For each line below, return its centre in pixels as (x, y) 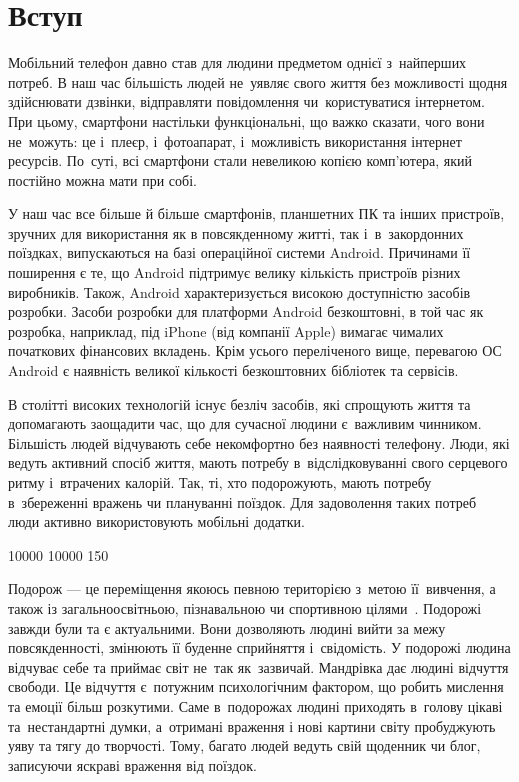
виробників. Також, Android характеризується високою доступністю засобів (239, 291)
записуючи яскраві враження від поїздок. (132, 764)
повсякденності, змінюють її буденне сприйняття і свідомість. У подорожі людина (259, 647)
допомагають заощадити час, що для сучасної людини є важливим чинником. (245, 423)
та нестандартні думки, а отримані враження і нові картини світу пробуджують (252, 725)
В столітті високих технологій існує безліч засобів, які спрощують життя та (239, 403)
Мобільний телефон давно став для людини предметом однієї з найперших (237, 62)
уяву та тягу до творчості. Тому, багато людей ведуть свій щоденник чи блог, (244, 745)
